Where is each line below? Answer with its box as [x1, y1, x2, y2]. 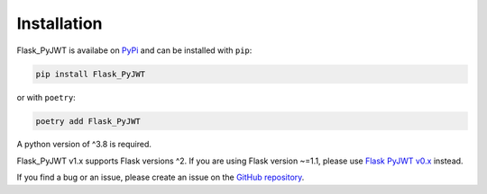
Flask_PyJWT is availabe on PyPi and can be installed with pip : [16, 45, 253, 56]
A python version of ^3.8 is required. [16, 139, 152, 150]
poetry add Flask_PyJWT [35, 116, 142, 126]
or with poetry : [16, 92, 76, 102]
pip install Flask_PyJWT [35, 68, 146, 79]
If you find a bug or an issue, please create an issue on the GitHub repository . [16, 172, 305, 183]
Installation [16, 13, 103, 33]
